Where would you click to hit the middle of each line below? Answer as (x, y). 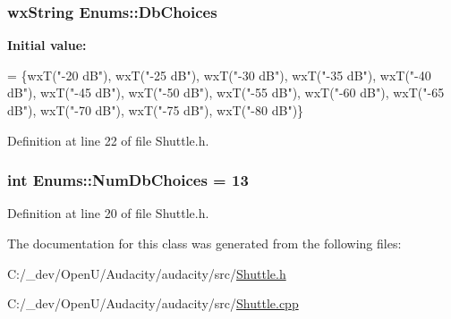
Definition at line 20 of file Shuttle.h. (108, 213)
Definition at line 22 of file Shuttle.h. (108, 140)
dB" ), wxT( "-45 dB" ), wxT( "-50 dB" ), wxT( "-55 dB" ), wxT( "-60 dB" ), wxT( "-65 (226, 92)
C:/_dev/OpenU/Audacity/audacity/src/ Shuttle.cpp (153, 303)
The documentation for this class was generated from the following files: (204, 243)
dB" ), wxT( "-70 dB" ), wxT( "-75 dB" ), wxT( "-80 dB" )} (156, 110)
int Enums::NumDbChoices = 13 (128, 180)
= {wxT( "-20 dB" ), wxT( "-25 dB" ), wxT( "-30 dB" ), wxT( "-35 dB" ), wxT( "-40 (219, 75)
